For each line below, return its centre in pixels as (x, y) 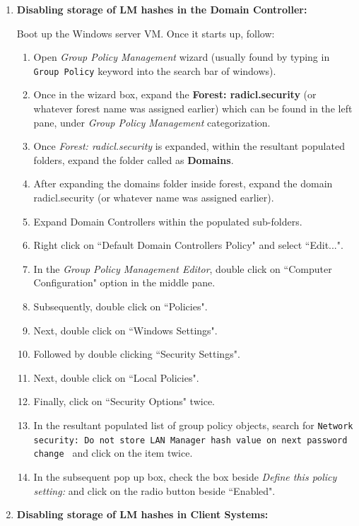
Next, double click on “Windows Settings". (125, 330)
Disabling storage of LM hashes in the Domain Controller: (162, 9)
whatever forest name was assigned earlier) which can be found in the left (193, 109)
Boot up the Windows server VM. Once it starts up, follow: (146, 33)
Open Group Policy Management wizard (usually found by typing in (182, 57)
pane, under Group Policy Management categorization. (152, 122)
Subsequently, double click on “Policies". (120, 306)
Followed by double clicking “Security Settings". (137, 354)
